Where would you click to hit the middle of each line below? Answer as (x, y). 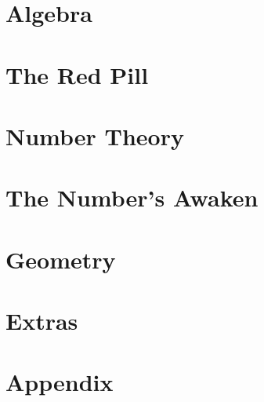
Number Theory (95, 135)
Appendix (60, 382)
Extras (42, 321)
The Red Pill (77, 74)
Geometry (61, 259)
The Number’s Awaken (132, 197)
